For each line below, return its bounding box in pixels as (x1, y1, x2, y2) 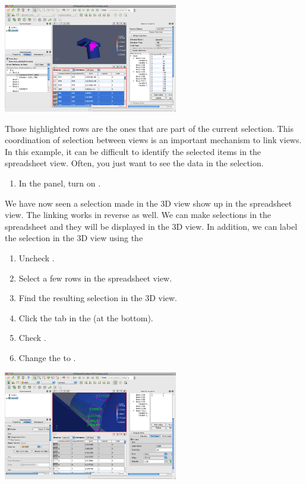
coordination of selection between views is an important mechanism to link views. (5, 134, 302, 146)
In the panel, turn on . (18, 176, 101, 189)
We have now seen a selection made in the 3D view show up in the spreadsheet (5, 197, 292, 209)
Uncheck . (18, 251, 55, 264)
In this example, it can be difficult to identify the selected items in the (5, 145, 261, 157)
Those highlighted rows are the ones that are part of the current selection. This (5, 122, 294, 134)
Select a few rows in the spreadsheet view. (18, 271, 172, 284)
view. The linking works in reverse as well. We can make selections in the (5, 208, 272, 221)
